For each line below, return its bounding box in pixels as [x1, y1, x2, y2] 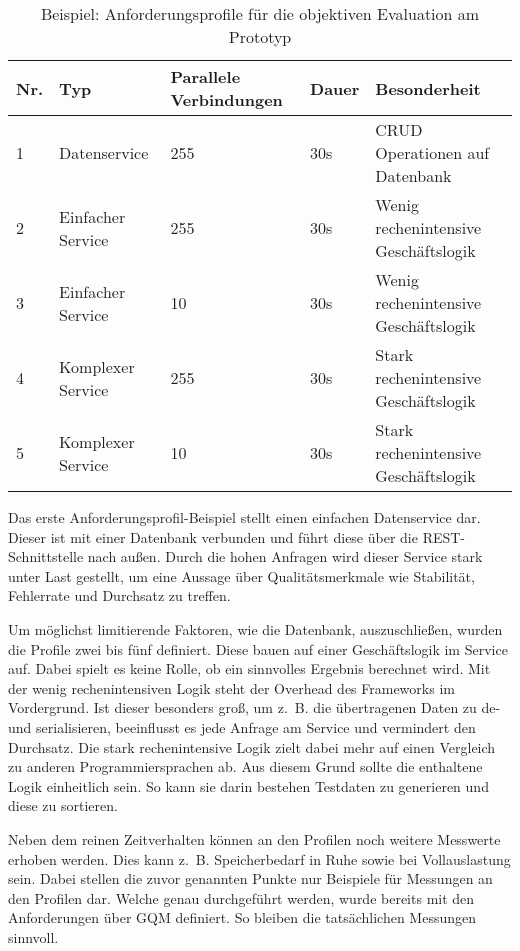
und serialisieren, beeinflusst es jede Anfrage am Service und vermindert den [8, 716, 476, 737]
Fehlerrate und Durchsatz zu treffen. [8, 585, 231, 606]
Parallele [170, 65, 241, 88]
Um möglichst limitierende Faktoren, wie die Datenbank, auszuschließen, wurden [8, 618, 503, 639]
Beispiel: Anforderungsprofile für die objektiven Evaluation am [40, 2, 480, 25]
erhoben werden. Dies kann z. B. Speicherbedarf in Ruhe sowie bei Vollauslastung [8, 848, 511, 869]
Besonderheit [375, 76, 481, 100]
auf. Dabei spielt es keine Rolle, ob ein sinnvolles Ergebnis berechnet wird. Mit [8, 658, 491, 679]
